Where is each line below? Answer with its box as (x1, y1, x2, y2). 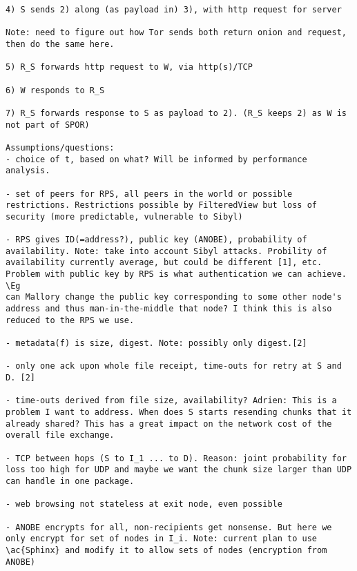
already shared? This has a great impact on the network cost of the (6, 418, 332, 429)
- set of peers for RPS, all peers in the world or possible (6, 188, 293, 199)
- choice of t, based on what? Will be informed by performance (6, 154, 307, 164)
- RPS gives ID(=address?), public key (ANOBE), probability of (6, 235, 307, 245)
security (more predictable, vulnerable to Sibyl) (6, 211, 243, 222)
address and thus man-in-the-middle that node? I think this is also (6, 304, 332, 314)
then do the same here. (6, 39, 115, 49)
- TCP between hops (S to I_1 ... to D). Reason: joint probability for (6, 453, 347, 463)
